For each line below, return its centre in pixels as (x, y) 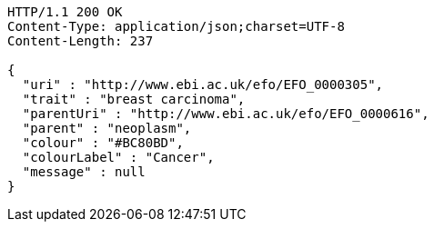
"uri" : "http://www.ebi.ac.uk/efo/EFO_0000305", (203, 85)
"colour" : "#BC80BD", (103, 143)
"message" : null (84, 172)
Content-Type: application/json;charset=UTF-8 (176, 26)
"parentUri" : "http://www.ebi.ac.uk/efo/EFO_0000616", (226, 114)
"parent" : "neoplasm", (107, 128)
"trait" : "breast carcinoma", (134, 99)
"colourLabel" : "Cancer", (118, 157)
